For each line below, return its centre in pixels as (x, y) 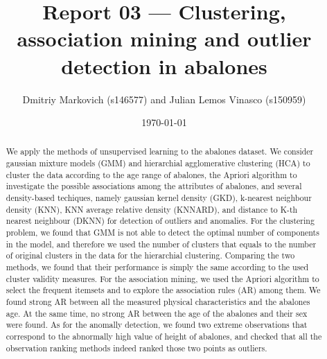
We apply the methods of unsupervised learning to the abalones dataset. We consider (160, 151)
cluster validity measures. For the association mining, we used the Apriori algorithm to (162, 278)
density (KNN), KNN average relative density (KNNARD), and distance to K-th (152, 209)
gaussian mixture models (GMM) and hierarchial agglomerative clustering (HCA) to (158, 163)
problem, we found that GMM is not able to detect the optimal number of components (162, 233)
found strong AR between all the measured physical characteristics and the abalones (158, 302)
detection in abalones (164, 65)
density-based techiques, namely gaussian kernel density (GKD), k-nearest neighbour (159, 198)
